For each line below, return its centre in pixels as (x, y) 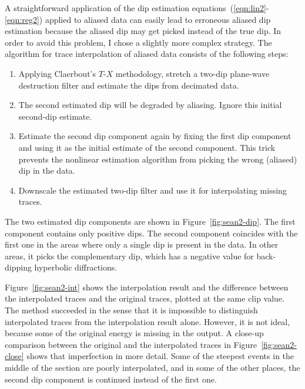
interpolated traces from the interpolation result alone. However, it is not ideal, (148, 321)
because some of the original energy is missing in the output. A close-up (134, 333)
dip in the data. (47, 170)
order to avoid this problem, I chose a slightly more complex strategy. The (138, 42)
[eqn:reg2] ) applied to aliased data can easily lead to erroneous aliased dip (138, 19)
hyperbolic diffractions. (76, 267)
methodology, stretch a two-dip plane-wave (192, 73)
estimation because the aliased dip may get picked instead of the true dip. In (143, 31)
